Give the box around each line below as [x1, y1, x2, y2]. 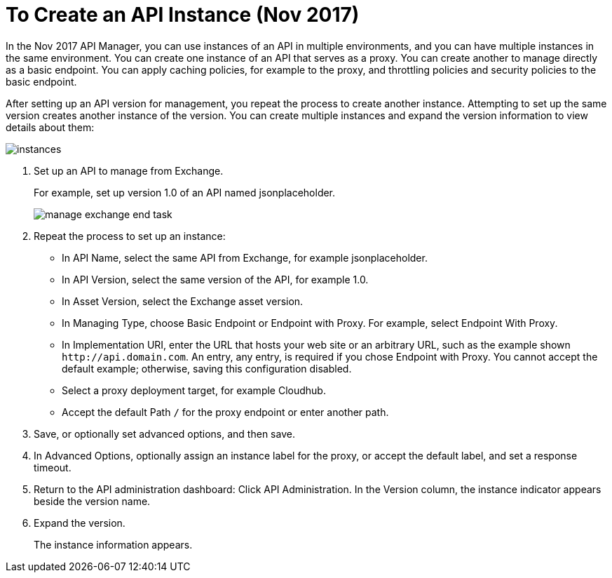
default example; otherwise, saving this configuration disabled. [62, 362, 352, 375]
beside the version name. [34, 495, 151, 507]
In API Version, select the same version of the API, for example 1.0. [62, 273, 369, 285]
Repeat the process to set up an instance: [34, 229, 226, 242]
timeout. [34, 461, 72, 473]
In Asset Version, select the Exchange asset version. [62, 295, 304, 307]
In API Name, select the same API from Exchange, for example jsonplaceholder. [62, 251, 428, 264]
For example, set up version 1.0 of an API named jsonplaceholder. [34, 186, 336, 199]
